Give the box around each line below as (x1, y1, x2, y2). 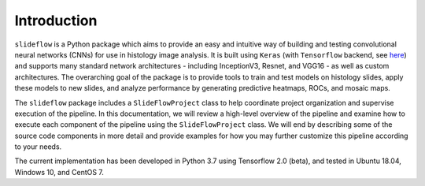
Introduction (14, 12, 98, 29)
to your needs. (14, 142, 62, 151)
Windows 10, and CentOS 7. (14, 167, 104, 177)
